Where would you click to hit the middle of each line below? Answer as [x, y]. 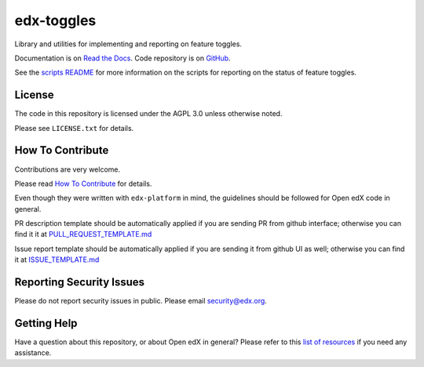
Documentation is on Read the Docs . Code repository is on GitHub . [122, 58]
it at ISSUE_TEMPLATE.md [57, 260]
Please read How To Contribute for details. [83, 183]
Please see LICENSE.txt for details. [74, 128]
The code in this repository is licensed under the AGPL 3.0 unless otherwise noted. [148, 114]
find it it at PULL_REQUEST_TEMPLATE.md [83, 234]
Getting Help [46, 323]
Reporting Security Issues [80, 282]
